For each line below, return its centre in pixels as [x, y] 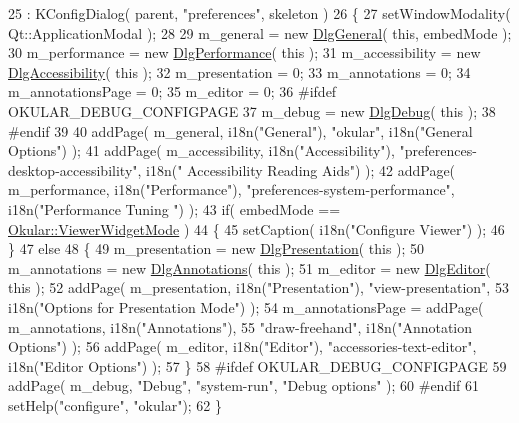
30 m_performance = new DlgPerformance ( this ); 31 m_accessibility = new [244, 52]
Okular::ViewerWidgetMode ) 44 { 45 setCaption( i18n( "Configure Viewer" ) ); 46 [256, 228]
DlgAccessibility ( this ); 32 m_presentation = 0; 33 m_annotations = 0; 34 [239, 71]
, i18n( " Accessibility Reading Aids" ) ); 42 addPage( [296, 169]
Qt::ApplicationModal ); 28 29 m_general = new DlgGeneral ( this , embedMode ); [260, 32]
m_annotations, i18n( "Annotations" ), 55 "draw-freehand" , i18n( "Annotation [240, 326]
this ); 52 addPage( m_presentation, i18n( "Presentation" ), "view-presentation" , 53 [258, 287]
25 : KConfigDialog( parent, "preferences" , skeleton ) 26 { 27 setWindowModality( [259, 13]
